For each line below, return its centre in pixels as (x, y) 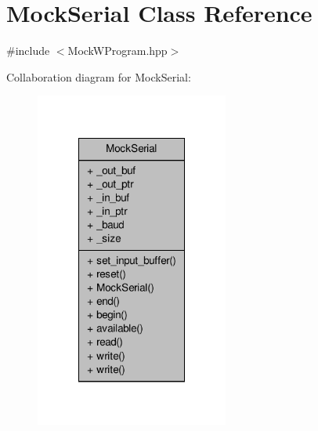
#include (28, 51)
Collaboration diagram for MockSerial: (99, 76)
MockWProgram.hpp (117, 51)
